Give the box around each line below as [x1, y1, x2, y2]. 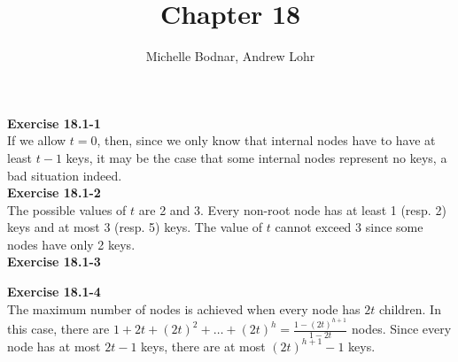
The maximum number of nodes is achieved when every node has [7, 299, 361, 318]
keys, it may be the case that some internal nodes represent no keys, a [66, 148, 447, 166]
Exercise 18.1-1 [7, 113, 101, 132]
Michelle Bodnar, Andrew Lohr [145, 47, 315, 65]
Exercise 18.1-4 [7, 282, 101, 301]
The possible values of [7, 200, 127, 219]
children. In [378, 299, 441, 318]
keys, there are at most [141, 336, 266, 355]
